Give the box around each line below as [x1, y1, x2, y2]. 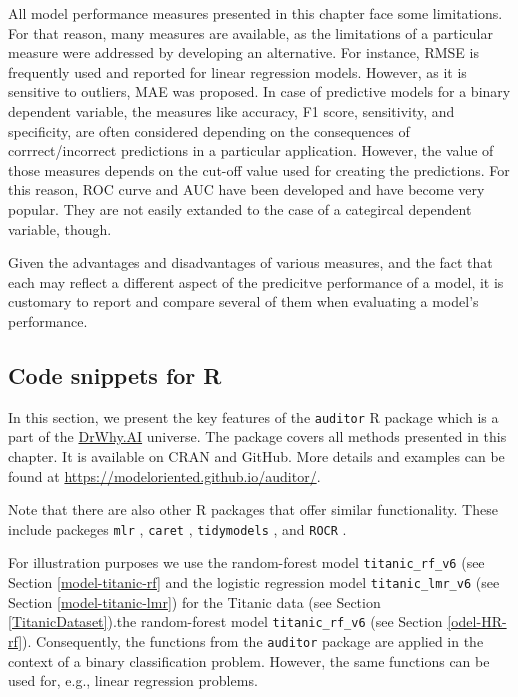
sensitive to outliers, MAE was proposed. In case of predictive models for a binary [8, 81, 511, 102]
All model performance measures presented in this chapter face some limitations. [8, 3, 503, 23]
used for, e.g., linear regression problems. [8, 670, 258, 691]
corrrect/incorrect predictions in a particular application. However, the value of [8, 140, 494, 161]
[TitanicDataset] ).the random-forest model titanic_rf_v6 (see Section [8, 611, 443, 632]
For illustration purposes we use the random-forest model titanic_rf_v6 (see [8, 552, 485, 573]
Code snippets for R [8, 359, 222, 390]
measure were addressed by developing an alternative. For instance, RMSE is [8, 42, 479, 63]
